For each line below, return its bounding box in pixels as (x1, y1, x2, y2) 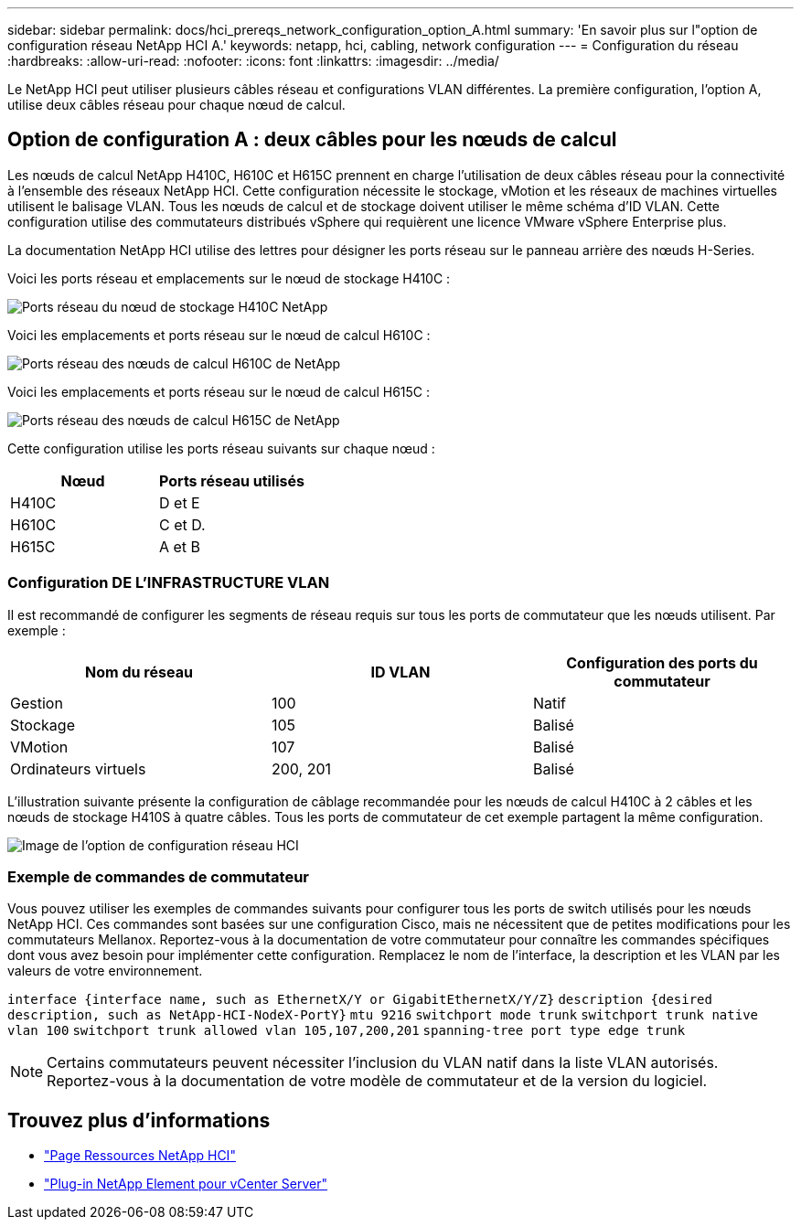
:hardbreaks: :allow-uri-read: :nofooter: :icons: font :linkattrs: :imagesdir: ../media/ (7, 53, 499, 69)
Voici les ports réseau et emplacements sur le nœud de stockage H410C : (7, 270, 451, 286)
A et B (159, 537, 201, 556)
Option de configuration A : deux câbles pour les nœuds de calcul (7, 128, 617, 152)
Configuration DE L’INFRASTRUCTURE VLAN (7, 573, 330, 592)
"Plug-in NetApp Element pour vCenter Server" (44, 1176, 327, 1192)
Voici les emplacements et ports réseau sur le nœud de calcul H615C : (7, 383, 431, 400)
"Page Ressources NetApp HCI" (44, 1147, 236, 1164)
